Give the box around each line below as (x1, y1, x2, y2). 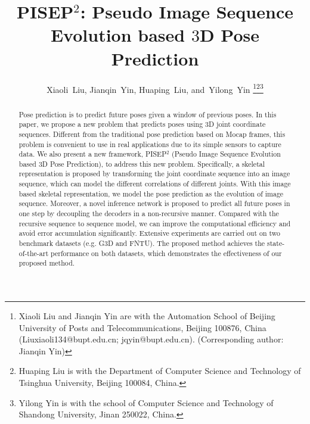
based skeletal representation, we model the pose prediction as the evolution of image (18, 188, 284, 198)
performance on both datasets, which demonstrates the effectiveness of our (51, 248, 282, 258)
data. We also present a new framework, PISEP (18, 149, 167, 159)
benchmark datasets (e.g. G (18, 238, 105, 248)
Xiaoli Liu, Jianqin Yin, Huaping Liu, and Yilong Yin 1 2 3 (46, 81, 263, 95)
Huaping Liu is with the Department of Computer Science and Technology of (18, 364, 301, 377)
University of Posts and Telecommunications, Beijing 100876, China (18, 321, 266, 333)
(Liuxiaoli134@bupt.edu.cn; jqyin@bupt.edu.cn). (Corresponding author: (18, 333, 284, 345)
